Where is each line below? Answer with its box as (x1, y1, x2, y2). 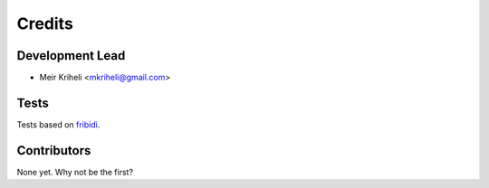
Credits (16, 14, 74, 33)
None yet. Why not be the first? (16, 166, 134, 177)
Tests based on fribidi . (16, 118, 101, 130)
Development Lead (16, 48, 126, 63)
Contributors (16, 143, 91, 158)
